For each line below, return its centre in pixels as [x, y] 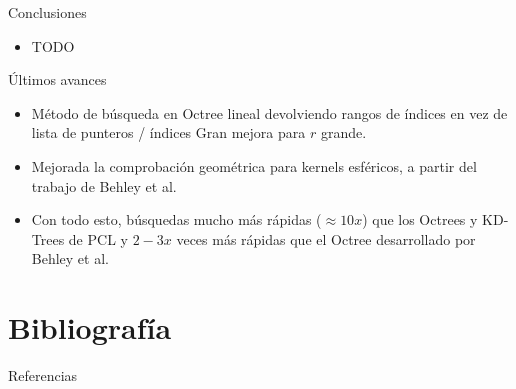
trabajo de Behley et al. [104, 185]
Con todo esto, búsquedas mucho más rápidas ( [176, 219]
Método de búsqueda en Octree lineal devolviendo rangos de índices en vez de [269, 112]
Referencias [43, 375]
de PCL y [98, 238]
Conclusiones [47, 12]
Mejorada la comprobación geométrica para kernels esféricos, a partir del [254, 165]
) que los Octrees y [420, 219]
